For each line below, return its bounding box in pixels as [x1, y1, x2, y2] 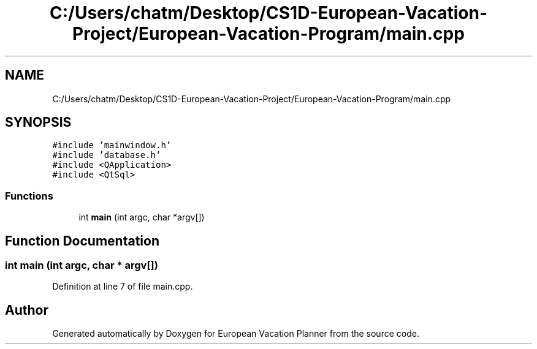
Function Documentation [5, 233, 159, 249]
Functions [5, 189, 53, 202]
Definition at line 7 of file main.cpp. [52, 281, 193, 292]
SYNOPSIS [5, 114, 72, 130]
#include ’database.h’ [52, 150, 161, 160]
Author [5, 302, 48, 318]
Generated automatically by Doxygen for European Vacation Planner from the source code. [52, 328, 419, 339]
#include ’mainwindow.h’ [52, 140, 172, 151]
